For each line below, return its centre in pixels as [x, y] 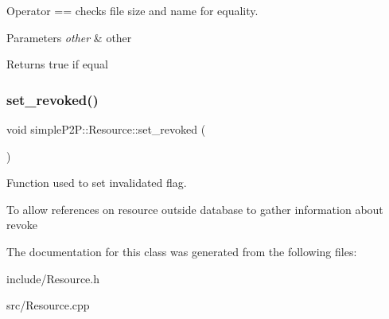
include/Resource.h [53, 278]
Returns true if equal [57, 64]
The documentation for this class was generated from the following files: [182, 251]
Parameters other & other [69, 37]
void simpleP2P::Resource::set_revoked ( [106, 129]
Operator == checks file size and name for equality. [132, 10]
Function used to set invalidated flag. [97, 183]
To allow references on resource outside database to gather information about [195, 209]
